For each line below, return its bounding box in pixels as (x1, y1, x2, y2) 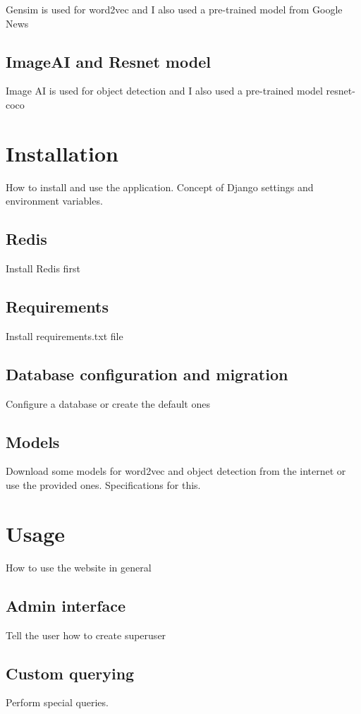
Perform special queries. (6, 695, 109, 710)
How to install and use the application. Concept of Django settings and (6, 179, 314, 194)
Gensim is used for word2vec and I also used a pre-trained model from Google (6, 2, 343, 16)
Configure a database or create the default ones (6, 396, 210, 411)
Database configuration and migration (6, 363, 288, 385)
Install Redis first (6, 261, 80, 276)
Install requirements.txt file (6, 328, 123, 343)
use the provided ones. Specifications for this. (6, 478, 201, 492)
